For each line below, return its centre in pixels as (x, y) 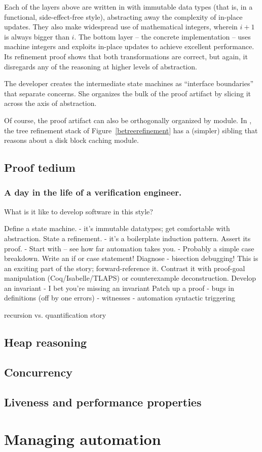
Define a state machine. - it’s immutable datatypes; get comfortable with (117, 228)
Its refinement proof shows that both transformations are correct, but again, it (126, 56)
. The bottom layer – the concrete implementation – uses (162, 36)
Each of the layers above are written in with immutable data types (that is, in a (128, 7)
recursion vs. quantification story (55, 315)
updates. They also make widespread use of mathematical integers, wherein (121, 27)
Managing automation (83, 439)
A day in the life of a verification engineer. (93, 192)
